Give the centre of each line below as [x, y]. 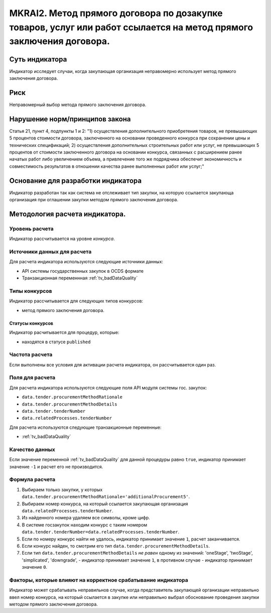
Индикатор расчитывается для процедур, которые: [64, 333]
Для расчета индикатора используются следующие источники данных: [86, 262]
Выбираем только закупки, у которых [62, 489]
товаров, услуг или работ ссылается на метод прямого [131, 27]
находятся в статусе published [56, 342]
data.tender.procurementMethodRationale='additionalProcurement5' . [106, 497]
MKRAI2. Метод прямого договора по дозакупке [116, 13]
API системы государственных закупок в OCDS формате [83, 271]
